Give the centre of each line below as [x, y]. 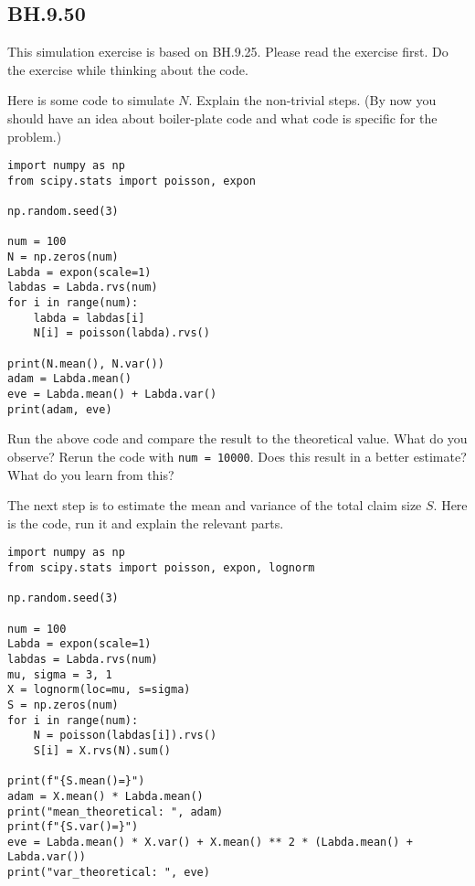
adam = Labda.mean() [70, 379]
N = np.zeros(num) [63, 257]
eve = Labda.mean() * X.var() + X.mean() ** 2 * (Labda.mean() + [210, 842]
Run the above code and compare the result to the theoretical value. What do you [237, 438]
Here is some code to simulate [91, 100]
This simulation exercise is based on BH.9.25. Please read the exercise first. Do [228, 52]
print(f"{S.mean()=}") [76, 781]
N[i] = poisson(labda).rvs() [121, 333]
